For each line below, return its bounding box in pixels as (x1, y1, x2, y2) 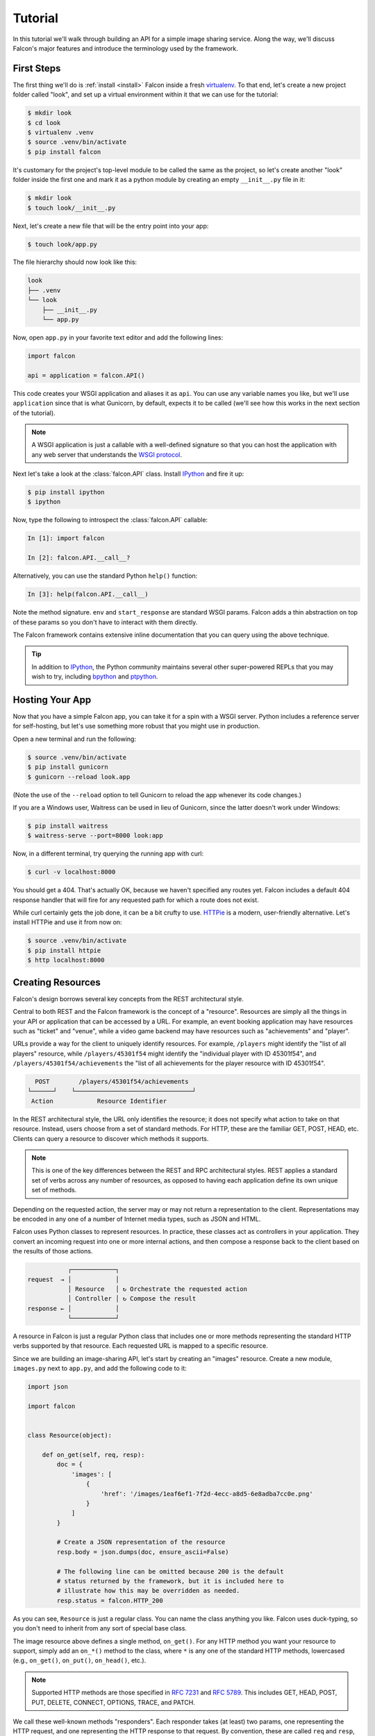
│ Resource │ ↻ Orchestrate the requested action (67, 1285, 248, 1293)
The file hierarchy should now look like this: (12, 258, 137, 267)
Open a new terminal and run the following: (12, 735, 137, 743)
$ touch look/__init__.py (27, 203, 116, 212)
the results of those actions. (12, 1247, 93, 1255)
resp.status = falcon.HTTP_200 (56, 1596, 163, 1604)
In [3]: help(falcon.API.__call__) (27, 590, 149, 599)
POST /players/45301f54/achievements (35, 1078, 189, 1086)
